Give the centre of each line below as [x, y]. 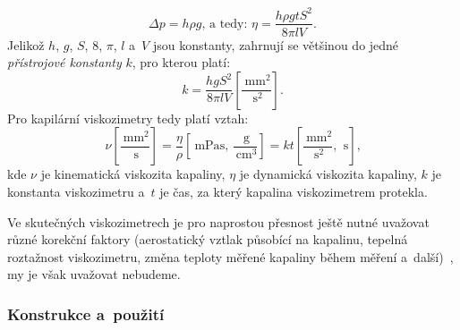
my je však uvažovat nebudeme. [94, 274]
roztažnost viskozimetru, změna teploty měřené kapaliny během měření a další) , [230, 256]
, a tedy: [225, 24]
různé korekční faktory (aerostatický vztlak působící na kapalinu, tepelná [208, 239]
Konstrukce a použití [86, 313]
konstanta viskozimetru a [76, 191]
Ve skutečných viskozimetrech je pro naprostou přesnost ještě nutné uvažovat [218, 221]
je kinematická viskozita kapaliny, [133, 174]
